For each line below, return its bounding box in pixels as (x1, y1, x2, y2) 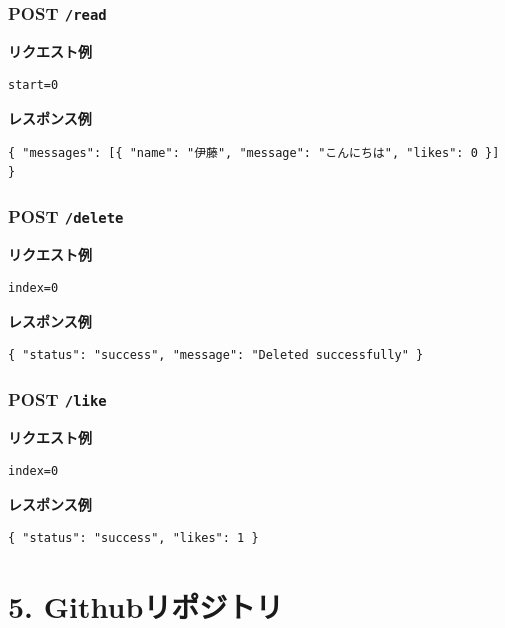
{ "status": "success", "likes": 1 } (8, 531, 259, 546)
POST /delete (8, 203, 124, 228)
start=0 (8, 78, 59, 93)
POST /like (8, 386, 107, 411)
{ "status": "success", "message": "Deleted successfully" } (8, 348, 424, 363)
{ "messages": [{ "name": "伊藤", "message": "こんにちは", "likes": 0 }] (8, 145, 500, 160)
